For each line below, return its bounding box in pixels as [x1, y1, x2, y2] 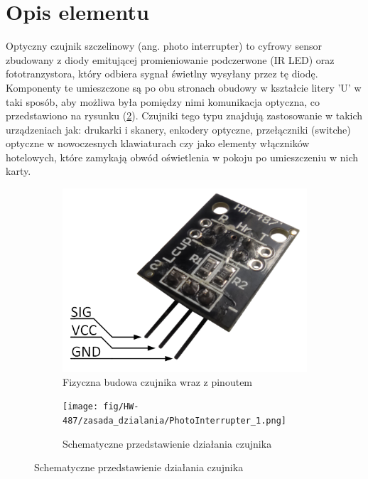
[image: [63, 402, 99, 412]
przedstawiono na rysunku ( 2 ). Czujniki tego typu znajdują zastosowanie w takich [6, 108, 363, 123]
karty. [6, 163, 31, 178]
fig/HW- [103, 402, 139, 412]
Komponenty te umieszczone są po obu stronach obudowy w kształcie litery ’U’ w [6, 80, 362, 95]
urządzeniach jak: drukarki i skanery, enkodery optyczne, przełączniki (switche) [6, 122, 351, 136]
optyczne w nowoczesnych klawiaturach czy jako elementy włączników [6, 136, 310, 151]
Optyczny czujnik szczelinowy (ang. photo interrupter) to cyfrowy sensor [6, 38, 322, 53]
